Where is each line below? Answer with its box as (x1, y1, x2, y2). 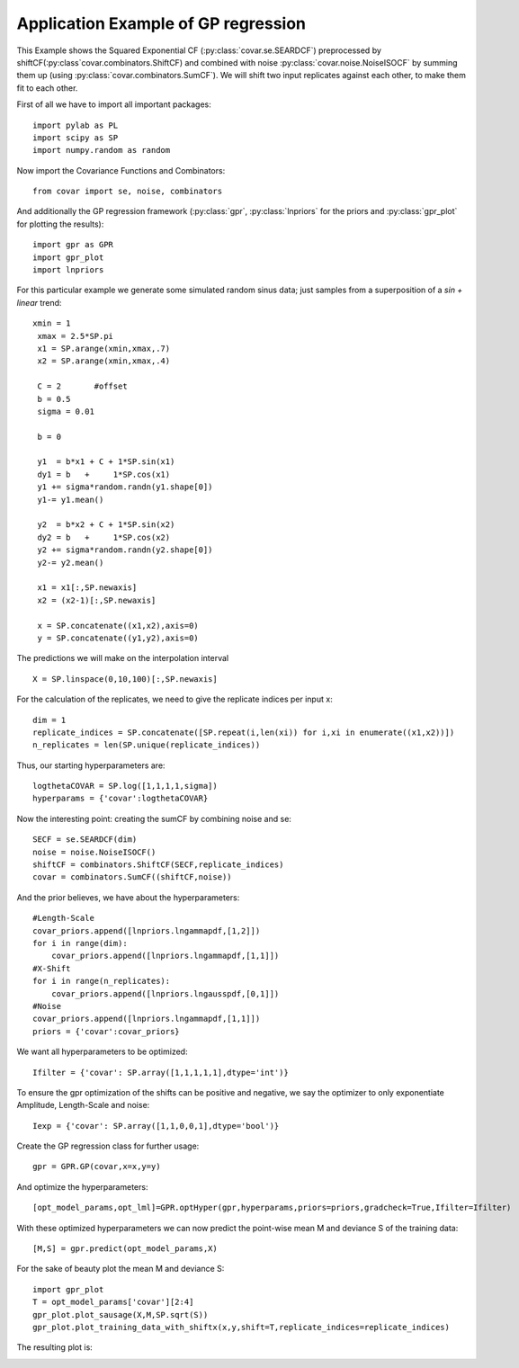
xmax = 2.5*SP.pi (37, 331, 114, 341)
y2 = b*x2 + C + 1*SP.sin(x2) (37, 520, 175, 530)
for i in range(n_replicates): (32, 976, 171, 987)
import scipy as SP (32, 132, 119, 143)
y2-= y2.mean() (37, 558, 104, 568)
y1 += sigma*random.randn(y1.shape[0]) (37, 482, 213, 492)
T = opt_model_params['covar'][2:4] (32, 1297, 194, 1308)
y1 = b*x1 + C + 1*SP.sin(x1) (37, 457, 175, 467)
